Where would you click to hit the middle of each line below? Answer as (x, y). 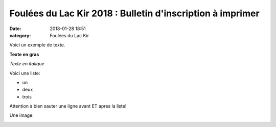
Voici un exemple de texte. (37, 45)
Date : (15, 29)
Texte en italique (27, 64)
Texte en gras (24, 54)
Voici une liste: (25, 73)
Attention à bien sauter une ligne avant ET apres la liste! (68, 106)
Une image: (22, 115)
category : (20, 35)
